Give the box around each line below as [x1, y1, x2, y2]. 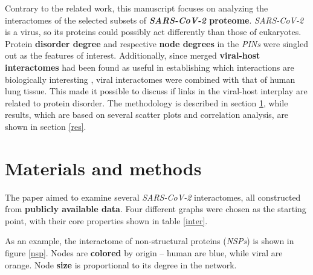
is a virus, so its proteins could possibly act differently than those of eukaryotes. [5, 25, 302, 38]
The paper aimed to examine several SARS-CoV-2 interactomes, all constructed [5, 190, 301, 203]
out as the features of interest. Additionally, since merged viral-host [5, 49, 260, 62]
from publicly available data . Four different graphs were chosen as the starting [5, 202, 306, 215]
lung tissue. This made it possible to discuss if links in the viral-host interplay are [5, 85, 308, 97]
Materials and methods [5, 155, 202, 180]
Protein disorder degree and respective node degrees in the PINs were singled [5, 37, 308, 50]
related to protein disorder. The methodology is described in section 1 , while [5, 96, 288, 109]
